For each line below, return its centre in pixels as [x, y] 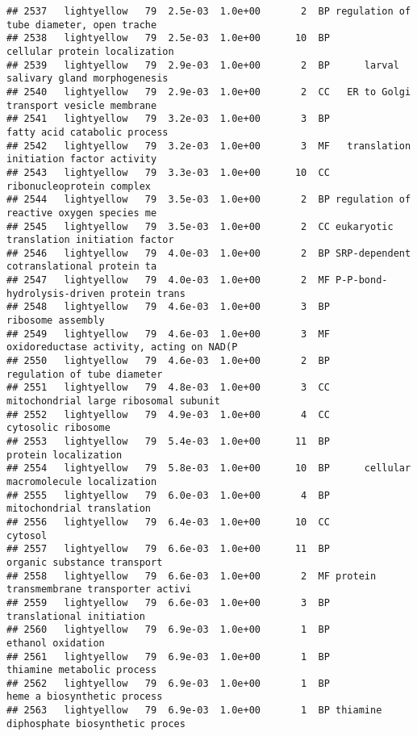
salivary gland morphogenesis [88, 79]
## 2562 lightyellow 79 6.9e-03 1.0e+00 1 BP [168, 683]
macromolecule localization [82, 481]
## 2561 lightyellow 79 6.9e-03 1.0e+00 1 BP [168, 657]
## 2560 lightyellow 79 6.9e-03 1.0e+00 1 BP [168, 630]
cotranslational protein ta [82, 267]
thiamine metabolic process [82, 670]
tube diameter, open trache [82, 25]
